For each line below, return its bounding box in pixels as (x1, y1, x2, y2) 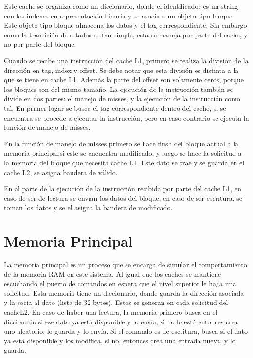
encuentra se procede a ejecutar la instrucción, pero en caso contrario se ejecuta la (4, 112, 249, 123)
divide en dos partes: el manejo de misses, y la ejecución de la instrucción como (4, 93, 240, 104)
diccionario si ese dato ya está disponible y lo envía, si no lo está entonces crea (4, 316, 238, 326)
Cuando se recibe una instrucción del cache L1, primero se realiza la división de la (4, 55, 249, 65)
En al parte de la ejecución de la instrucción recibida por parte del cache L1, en (4, 183, 241, 194)
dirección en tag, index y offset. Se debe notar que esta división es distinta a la (4, 65, 239, 75)
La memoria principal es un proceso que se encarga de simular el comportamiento (4, 259, 247, 269)
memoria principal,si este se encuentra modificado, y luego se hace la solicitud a (4, 148, 242, 158)
